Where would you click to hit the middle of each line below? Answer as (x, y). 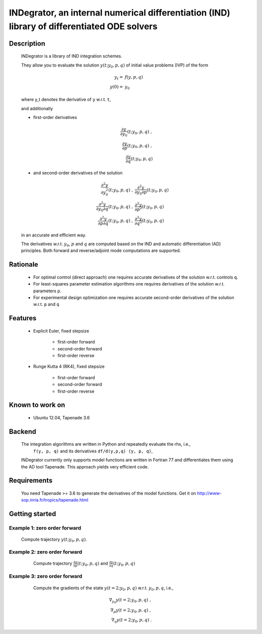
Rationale (24, 265)
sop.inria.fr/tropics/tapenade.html (55, 500)
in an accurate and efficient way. (54, 235)
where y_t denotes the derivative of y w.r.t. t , (66, 100)
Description (27, 43)
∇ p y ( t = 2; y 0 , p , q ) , (131, 611)
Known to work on (37, 405)
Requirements (31, 481)
